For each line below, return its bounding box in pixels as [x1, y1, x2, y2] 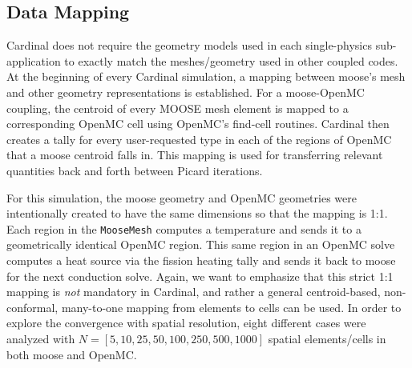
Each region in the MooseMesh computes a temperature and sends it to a [6, 220, 362, 237]
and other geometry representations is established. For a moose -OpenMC [6, 83, 365, 100]
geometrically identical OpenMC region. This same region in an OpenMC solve [6, 236, 395, 253]
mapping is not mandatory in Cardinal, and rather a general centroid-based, [6, 283, 381, 300]
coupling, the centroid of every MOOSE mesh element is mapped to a [6, 99, 349, 116]
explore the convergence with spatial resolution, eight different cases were [6, 314, 366, 331]
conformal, [6, 298, 59, 315]
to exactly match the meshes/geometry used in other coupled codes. [64, 52, 398, 69]
